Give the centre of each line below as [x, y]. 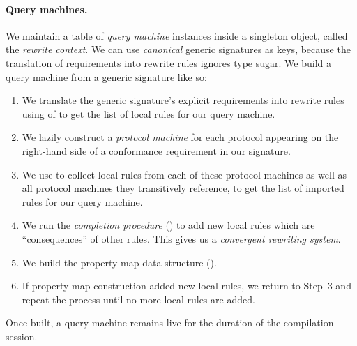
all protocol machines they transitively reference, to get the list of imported [183, 188]
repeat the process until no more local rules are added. [138, 299]
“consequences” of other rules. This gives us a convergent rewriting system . [181, 238]
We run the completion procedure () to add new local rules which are [168, 225]
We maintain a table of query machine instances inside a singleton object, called [177, 35]
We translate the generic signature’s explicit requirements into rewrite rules [183, 100]
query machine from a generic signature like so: [106, 76]
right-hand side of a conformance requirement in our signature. [156, 150]
